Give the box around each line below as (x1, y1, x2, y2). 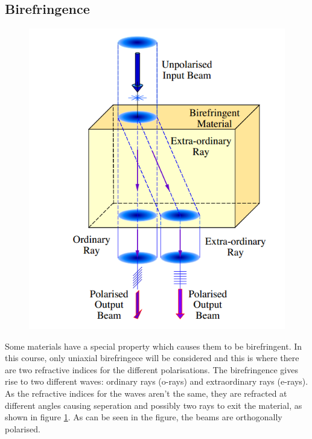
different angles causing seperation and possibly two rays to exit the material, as (5, 399, 302, 411)
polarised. (5, 422, 40, 435)
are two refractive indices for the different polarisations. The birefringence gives (5, 363, 298, 376)
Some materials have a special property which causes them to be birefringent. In (5, 339, 302, 352)
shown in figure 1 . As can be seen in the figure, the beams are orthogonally (5, 411, 282, 423)
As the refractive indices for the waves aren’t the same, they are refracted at (5, 386, 287, 399)
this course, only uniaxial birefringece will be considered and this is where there (5, 351, 299, 364)
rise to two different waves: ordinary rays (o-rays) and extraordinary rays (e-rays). (5, 375, 308, 388)
